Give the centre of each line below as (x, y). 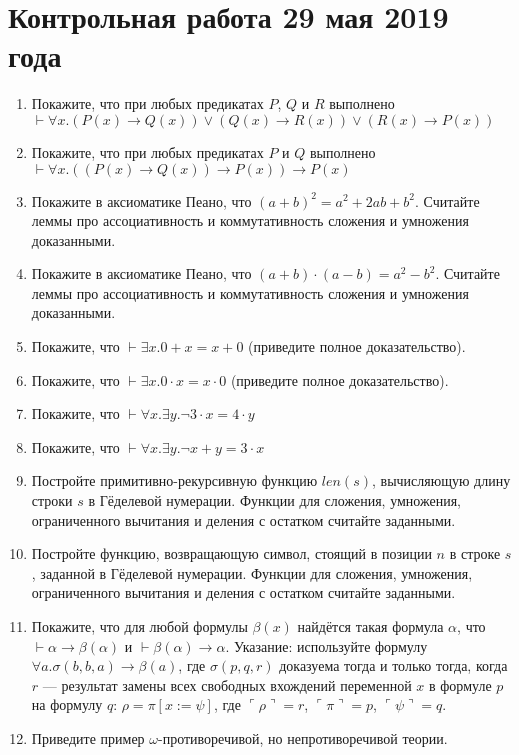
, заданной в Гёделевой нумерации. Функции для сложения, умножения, (252, 572)
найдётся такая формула (370, 626)
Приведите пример (88, 737)
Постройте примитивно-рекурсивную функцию (174, 480)
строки (52, 500)
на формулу (67, 704)
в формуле (460, 684)
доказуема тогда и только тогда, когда (393, 665)
